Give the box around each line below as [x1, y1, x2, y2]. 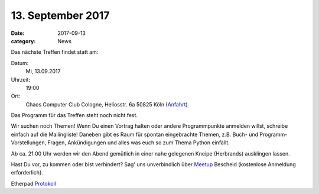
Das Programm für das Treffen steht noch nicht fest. [11, 112, 138, 119]
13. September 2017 [11, 9, 110, 22]
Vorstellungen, [11, 139, 47, 146]
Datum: [11, 59, 29, 66]
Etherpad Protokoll [11, 180, 56, 187]
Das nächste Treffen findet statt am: [11, 48, 99, 56]
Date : [11, 30, 25, 37]
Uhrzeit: [11, 76, 31, 83]
